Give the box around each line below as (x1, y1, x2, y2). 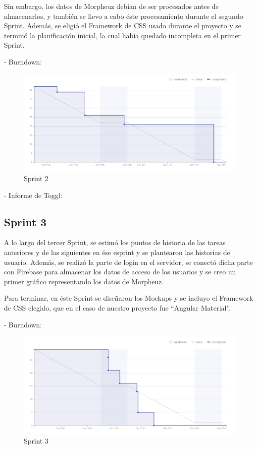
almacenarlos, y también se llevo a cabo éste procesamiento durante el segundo (4, 10, 243, 21)
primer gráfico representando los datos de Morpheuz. (4, 276, 164, 286)
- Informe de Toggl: (4, 190, 62, 200)
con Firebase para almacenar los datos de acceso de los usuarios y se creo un (4, 266, 236, 277)
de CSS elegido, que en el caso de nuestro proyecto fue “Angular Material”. (4, 303, 231, 313)
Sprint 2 (24, 173, 49, 184)
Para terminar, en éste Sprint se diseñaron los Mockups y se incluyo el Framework (4, 293, 254, 303)
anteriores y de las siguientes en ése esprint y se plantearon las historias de (4, 247, 230, 257)
